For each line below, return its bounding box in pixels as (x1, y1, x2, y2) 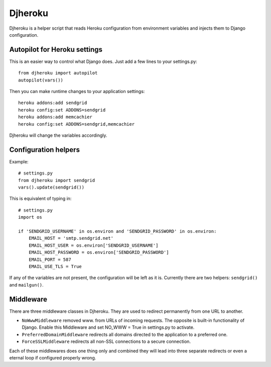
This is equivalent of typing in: (9, 196, 72, 202)
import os (18, 214, 42, 220)
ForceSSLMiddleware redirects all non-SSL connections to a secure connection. (22, 338, 191, 344)
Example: (9, 158, 29, 164)
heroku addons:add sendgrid (18, 100, 87, 106)
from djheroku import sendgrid (18, 177, 95, 183)
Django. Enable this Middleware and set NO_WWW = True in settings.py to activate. (22, 324, 195, 330)
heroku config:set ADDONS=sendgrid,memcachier (18, 121, 135, 127)
